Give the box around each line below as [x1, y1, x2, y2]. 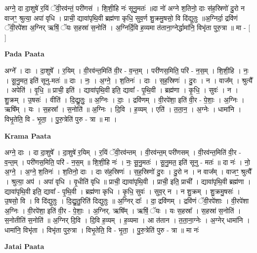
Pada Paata [4, 49, 44, 59]
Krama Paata [4, 130, 51, 141]
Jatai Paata [4, 241, 44, 252]
